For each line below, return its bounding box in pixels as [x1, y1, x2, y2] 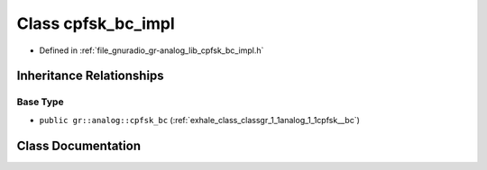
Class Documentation [16, 138, 142, 153]
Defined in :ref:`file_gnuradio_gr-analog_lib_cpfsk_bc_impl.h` [39, 45, 264, 56]
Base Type [16, 95, 64, 108]
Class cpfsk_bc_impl [16, 13, 175, 33]
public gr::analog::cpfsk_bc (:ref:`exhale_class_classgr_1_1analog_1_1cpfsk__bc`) [39, 114, 361, 125]
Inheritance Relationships [16, 68, 164, 84]
